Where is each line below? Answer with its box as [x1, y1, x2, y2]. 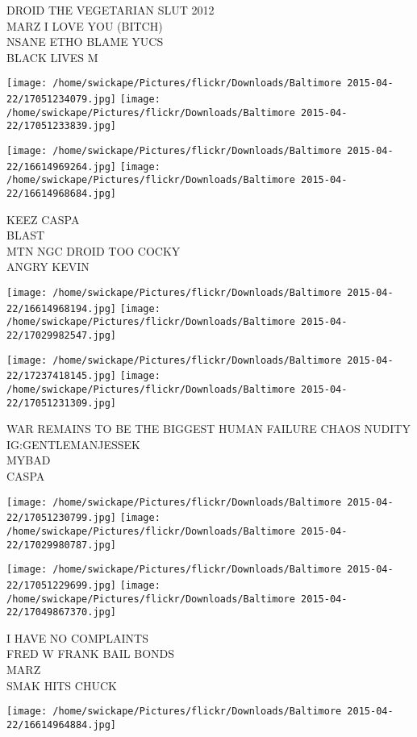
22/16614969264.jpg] [6, 160, 117, 173]
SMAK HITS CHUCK [6, 677, 117, 693]
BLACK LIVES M [6, 48, 98, 65]
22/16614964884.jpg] [6, 718, 117, 731]
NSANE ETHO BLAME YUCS [6, 33, 164, 50]
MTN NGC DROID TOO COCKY [6, 242, 181, 259]
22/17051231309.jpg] [6, 397, 117, 409]
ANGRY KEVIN [6, 258, 90, 275]
